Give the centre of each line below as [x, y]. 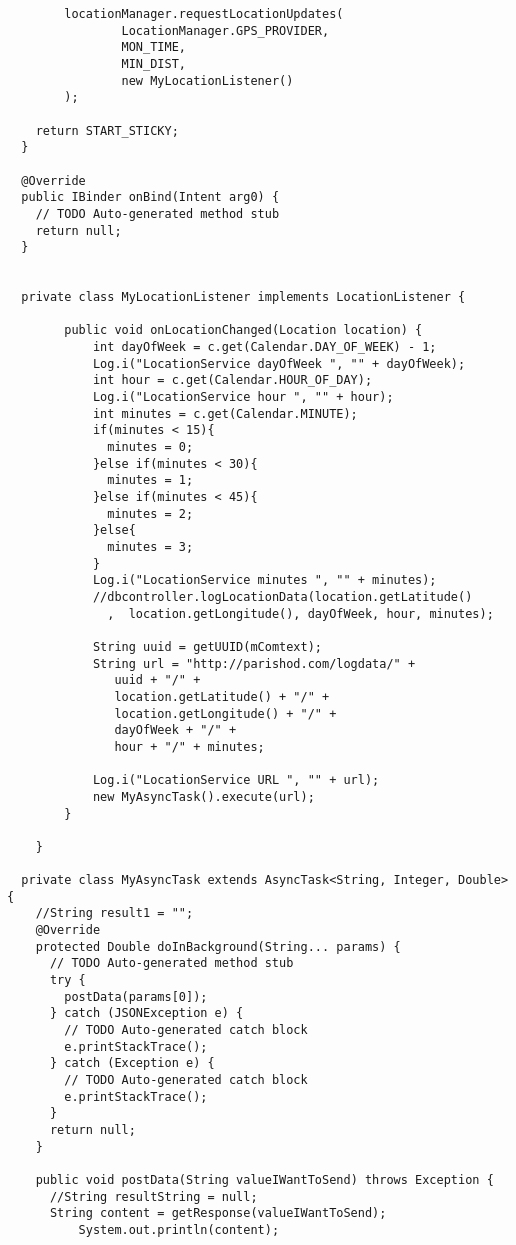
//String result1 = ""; [114, 913]
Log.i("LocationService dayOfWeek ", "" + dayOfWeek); [279, 363]
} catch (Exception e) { [132, 1063]
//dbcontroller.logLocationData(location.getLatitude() [282, 596]
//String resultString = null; [153, 1196]
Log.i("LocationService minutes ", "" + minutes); [264, 580]
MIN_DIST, [153, 63]
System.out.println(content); [179, 1229]
